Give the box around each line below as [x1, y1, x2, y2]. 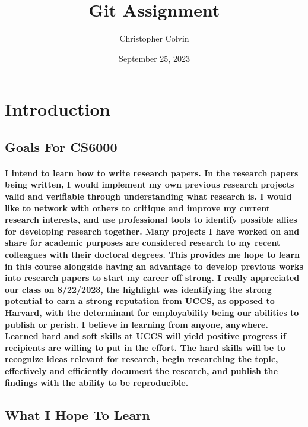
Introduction [5, 97, 110, 121]
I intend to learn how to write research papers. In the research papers [5, 166, 299, 179]
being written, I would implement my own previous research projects [5, 178, 294, 191]
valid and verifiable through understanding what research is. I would [5, 190, 292, 203]
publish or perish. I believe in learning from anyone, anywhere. [5, 318, 268, 330]
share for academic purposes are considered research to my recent [5, 236, 281, 249]
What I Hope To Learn [5, 405, 150, 423]
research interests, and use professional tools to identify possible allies [5, 213, 297, 226]
